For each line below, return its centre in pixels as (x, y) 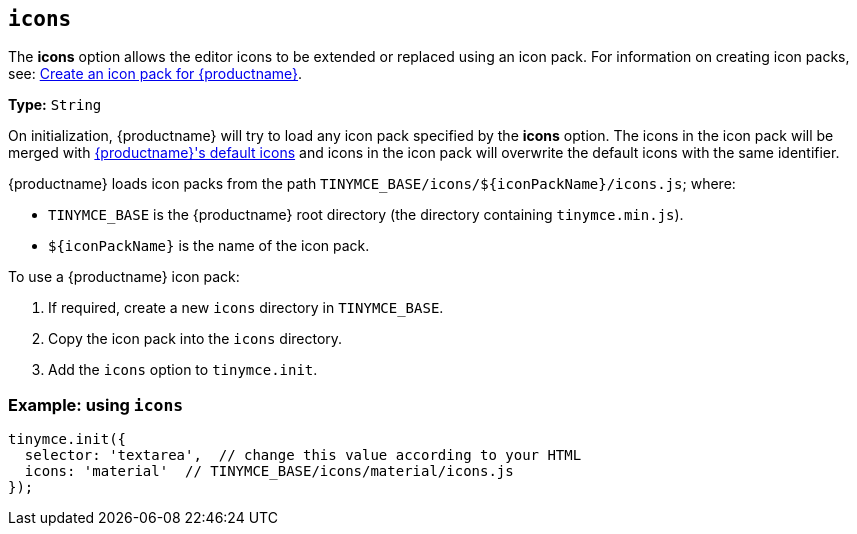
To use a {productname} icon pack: (124, 277)
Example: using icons (96, 404)
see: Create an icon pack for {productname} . (155, 74)
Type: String (55, 105)
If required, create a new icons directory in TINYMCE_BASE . (246, 308)
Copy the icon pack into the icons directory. (195, 339)
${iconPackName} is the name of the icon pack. (209, 246)
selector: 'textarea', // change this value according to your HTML (303, 455)
